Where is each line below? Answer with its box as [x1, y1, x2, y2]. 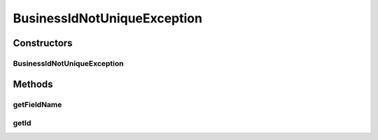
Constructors [13, 37, 73, 49]
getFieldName [13, 99, 62, 109]
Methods [13, 78, 53, 90]
